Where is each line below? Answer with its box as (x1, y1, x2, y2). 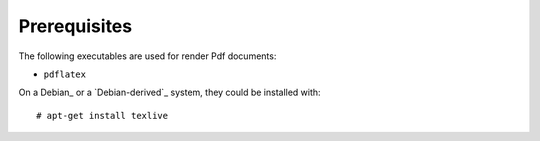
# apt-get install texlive (36, 110, 169, 121)
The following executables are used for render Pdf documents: (18, 50, 277, 62)
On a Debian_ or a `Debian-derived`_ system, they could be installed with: (18, 86, 321, 99)
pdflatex (43, 68, 87, 80)
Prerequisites (18, 15, 133, 37)
